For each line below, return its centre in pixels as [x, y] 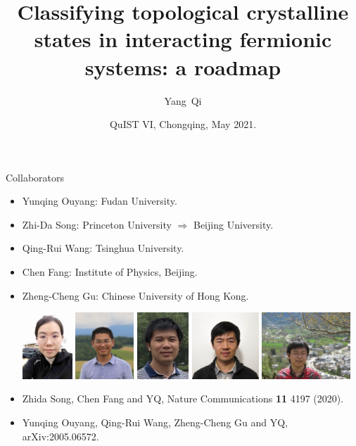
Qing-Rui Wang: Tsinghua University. [103, 248]
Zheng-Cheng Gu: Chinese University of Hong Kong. [135, 295]
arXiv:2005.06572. [61, 436]
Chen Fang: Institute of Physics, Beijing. [110, 272]
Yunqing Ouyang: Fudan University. [100, 201]
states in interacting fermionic [183, 39]
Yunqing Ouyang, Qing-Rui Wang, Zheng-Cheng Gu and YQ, [155, 422]
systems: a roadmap [183, 66]
